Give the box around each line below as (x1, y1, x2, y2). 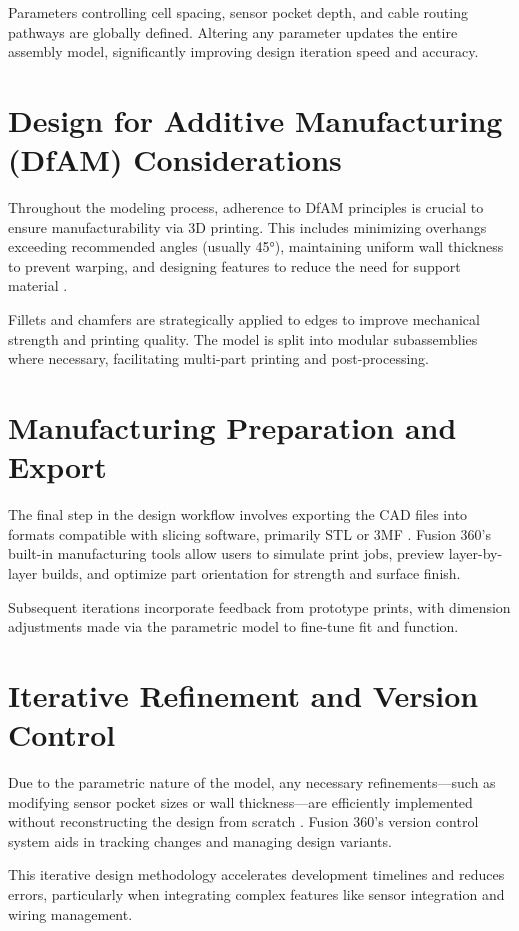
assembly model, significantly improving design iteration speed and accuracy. (8, 41, 479, 62)
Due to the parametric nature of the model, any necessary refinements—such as (8, 772, 496, 793)
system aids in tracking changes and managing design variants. (8, 830, 392, 851)
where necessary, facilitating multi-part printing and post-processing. (8, 348, 430, 369)
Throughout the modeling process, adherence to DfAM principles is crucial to (8, 197, 484, 218)
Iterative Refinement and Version (8, 674, 479, 715)
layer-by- (448, 543, 503, 564)
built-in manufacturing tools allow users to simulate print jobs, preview (8, 543, 445, 564)
